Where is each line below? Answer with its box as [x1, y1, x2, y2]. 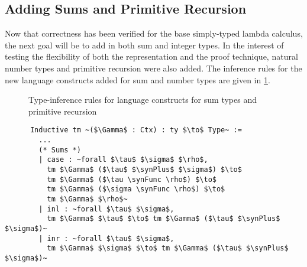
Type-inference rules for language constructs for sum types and [28, 93, 257, 106]
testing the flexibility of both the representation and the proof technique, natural [5, 50, 298, 63]
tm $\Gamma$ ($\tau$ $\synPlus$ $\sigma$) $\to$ [47, 165, 242, 174]
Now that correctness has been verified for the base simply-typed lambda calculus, [5, 27, 303, 40]
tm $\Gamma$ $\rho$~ [47, 194, 128, 203]
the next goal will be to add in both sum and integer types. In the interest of [5, 38, 284, 51]
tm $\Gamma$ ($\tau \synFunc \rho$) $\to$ [47, 175, 216, 184]
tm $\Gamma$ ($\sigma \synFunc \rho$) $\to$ [47, 185, 225, 194]
